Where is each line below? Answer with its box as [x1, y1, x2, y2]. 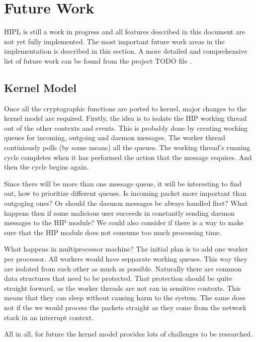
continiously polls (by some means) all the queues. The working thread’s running [4, 142, 251, 153]
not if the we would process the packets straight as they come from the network [4, 302, 247, 312]
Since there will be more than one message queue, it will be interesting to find [4, 178, 242, 188]
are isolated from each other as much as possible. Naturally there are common [4, 263, 242, 273]
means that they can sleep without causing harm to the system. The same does [4, 292, 246, 303]
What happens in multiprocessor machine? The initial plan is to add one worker [4, 244, 248, 254]
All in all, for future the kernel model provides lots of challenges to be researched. [4, 329, 253, 339]
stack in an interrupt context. [4, 312, 94, 322]
